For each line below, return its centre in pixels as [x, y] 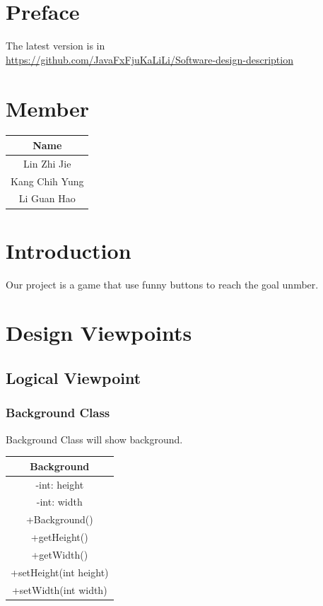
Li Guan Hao [47, 198]
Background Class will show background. [94, 439]
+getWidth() [60, 554]
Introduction [69, 250]
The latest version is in [55, 46]
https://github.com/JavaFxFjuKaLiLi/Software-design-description [149, 59]
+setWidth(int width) [59, 589]
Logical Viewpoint [74, 378]
